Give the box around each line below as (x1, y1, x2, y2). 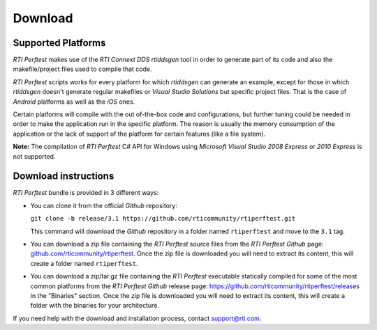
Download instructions (13, 171, 114, 182)
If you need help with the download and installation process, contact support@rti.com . (13, 314, 262, 322)
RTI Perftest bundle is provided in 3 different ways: (13, 189, 159, 197)
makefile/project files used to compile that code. (13, 65, 152, 73)
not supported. (13, 152, 56, 160)
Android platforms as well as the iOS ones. (13, 97, 135, 106)
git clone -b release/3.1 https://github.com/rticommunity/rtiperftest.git (30, 214, 296, 223)
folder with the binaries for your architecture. (30, 301, 160, 310)
